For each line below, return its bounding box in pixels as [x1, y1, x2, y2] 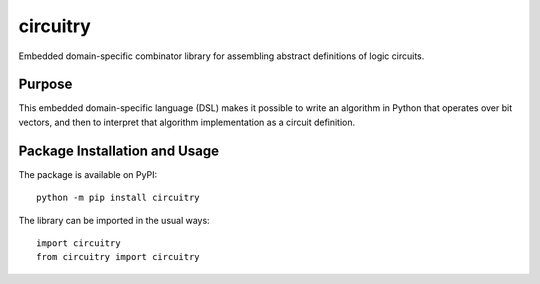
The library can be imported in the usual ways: [18, 214, 210, 226]
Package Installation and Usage [18, 142, 220, 159]
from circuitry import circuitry [36, 251, 200, 263]
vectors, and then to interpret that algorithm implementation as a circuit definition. [18, 116, 356, 128]
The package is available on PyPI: [18, 168, 158, 180]
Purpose [18, 76, 73, 93]
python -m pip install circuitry [36, 192, 200, 204]
